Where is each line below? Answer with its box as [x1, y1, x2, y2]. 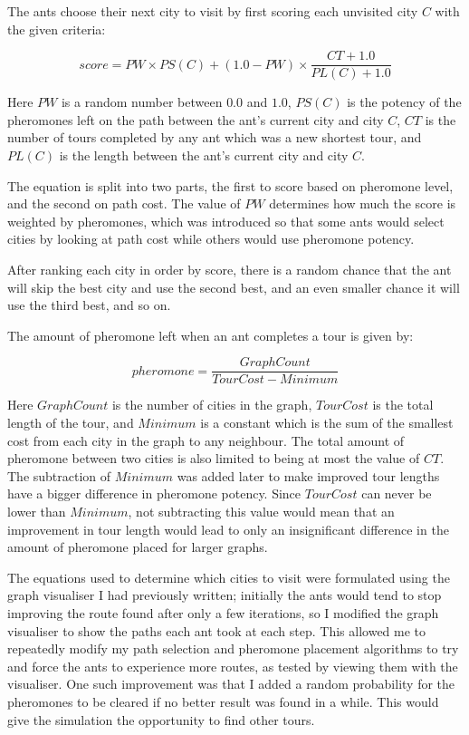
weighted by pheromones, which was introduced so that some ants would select [7, 211, 445, 230]
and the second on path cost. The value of [7, 194, 241, 213]
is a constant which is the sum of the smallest [200, 413, 454, 432]
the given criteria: [7, 19, 106, 38]
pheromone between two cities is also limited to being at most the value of [7, 449, 420, 468]
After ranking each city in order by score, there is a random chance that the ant [7, 260, 452, 278]
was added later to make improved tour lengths [177, 466, 440, 485]
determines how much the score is [269, 194, 456, 213]
